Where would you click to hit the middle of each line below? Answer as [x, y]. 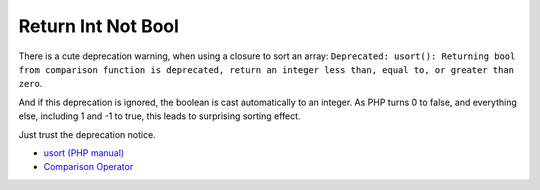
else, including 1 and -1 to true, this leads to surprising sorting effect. [159, 116]
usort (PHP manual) [84, 152]
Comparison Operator [88, 167]
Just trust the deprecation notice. [87, 134]
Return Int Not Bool [99, 26]
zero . [30, 84]
